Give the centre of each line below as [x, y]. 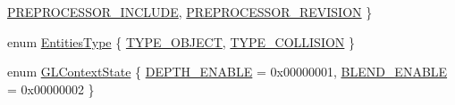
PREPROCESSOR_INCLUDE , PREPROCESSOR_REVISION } [190, 12]
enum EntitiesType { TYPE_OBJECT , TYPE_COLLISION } [181, 41]
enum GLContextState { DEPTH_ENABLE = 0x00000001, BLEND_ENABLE [227, 72]
